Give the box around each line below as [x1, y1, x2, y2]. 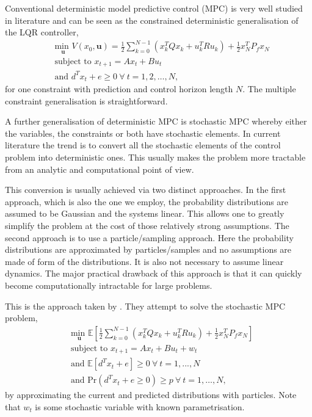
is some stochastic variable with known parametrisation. [35, 400, 245, 413]
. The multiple [242, 82, 296, 95]
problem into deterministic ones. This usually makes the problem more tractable [5, 150, 306, 163]
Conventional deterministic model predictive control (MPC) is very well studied [5, 2, 303, 14]
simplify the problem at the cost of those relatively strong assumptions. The [5, 219, 289, 231]
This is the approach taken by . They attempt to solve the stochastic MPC [5, 299, 286, 312]
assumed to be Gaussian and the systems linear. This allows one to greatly [5, 207, 285, 220]
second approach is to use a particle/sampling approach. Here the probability [5, 231, 294, 244]
